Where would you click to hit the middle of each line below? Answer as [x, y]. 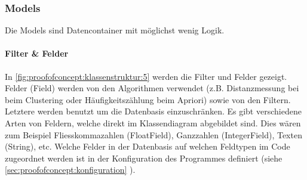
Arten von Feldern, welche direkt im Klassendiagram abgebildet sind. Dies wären [153, 122]
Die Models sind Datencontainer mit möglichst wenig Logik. [115, 30]
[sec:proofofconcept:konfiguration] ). [70, 170]
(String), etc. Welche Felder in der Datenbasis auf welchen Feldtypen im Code [148, 146]
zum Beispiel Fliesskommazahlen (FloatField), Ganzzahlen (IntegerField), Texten [153, 134]
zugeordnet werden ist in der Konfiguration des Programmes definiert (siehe [144, 158]
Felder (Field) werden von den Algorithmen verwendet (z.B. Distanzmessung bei [152, 88]
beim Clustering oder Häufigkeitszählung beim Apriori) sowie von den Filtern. [148, 99]
